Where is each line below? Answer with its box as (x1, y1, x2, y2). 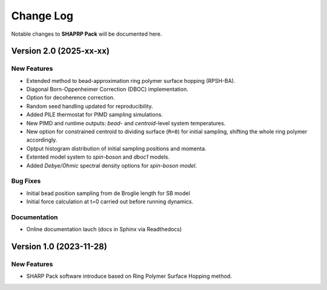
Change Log (11, 9, 74, 22)
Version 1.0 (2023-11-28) (11, 242, 107, 252)
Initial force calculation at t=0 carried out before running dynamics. (26, 198, 194, 205)
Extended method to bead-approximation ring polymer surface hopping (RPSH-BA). (26, 77, 236, 84)
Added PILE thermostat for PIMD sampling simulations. (26, 111, 163, 118)
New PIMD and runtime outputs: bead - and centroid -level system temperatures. (26, 119, 226, 127)
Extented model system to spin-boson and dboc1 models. (26, 153, 170, 160)
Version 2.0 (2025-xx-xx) (11, 46, 110, 56)
